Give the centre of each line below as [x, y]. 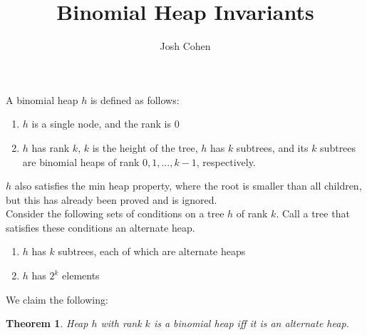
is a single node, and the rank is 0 [105, 124]
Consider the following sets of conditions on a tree [115, 213]
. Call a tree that [313, 213]
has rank [51, 147]
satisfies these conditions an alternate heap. [100, 227]
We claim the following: [57, 299]
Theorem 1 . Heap [47, 323]
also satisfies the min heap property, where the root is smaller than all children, [188, 186]
